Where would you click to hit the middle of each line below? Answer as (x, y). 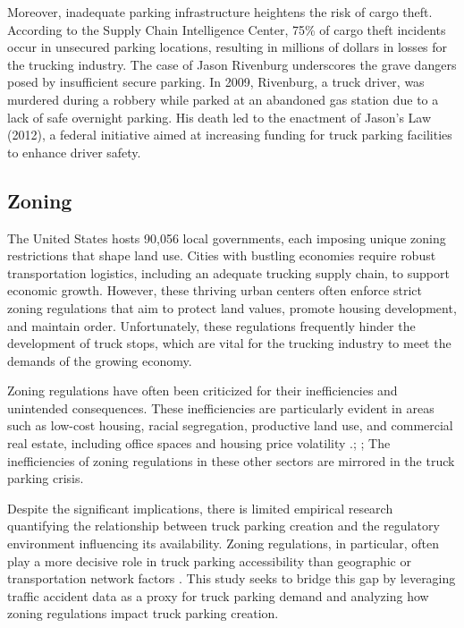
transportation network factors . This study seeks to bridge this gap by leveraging (232, 578)
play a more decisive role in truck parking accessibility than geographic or (209, 560)
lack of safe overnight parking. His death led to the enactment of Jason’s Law (219, 117)
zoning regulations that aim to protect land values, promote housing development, (232, 307)
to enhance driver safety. (74, 152)
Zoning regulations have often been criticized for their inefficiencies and (202, 390)
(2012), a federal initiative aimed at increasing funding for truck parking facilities (230, 135)
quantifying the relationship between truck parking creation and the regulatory (224, 526)
